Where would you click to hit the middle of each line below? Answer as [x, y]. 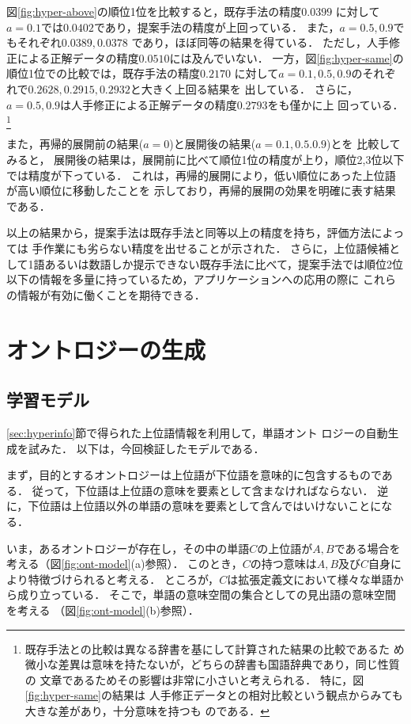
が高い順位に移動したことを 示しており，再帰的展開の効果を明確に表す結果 [201, 191]
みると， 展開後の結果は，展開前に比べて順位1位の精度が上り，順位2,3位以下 [205, 160]
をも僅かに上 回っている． [336, 104]
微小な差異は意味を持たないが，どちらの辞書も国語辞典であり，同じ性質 [212, 664]
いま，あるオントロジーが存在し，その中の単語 [128, 548]
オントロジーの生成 [106, 349]
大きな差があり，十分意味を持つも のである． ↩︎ [147, 710]
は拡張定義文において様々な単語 [310, 579]
